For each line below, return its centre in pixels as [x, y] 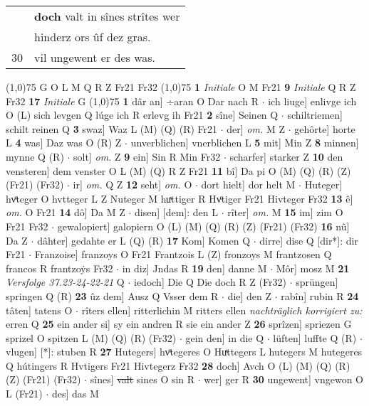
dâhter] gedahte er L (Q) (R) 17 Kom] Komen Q [144, 240]
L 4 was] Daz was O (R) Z [64, 143]
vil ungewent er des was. [95, 57]
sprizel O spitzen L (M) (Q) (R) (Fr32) [91, 337]
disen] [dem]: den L [176, 212]
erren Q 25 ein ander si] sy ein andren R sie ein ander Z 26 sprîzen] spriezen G [179, 324]
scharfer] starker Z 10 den [286, 156]
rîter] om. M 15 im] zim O [285, 212]
